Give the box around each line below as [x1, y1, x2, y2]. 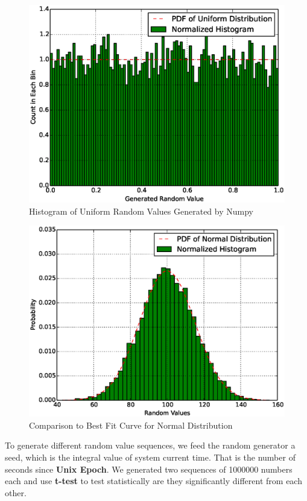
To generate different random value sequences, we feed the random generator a [5, 439, 296, 452]
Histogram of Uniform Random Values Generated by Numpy [29, 204, 253, 217]
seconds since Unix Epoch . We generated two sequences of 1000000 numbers [5, 462, 293, 475]
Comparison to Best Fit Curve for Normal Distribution [29, 418, 233, 431]
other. [5, 486, 27, 499]
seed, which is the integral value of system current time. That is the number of [5, 451, 296, 464]
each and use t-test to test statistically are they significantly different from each [5, 474, 302, 487]
